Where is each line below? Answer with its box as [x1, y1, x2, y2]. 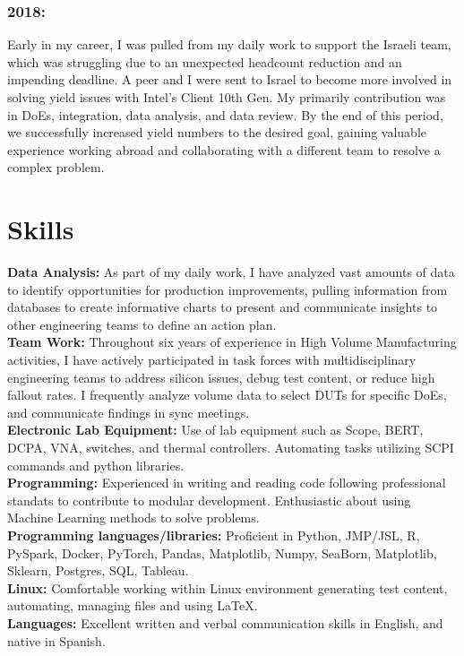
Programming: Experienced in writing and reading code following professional [7, 473, 446, 492]
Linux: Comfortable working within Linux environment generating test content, [7, 578, 448, 597]
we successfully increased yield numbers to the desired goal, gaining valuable [7, 123, 427, 142]
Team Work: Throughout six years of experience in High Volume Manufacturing [7, 332, 457, 351]
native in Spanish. [7, 631, 106, 650]
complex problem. [7, 158, 105, 177]
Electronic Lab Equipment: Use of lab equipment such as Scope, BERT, [7, 420, 424, 439]
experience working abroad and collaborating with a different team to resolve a [7, 140, 441, 159]
